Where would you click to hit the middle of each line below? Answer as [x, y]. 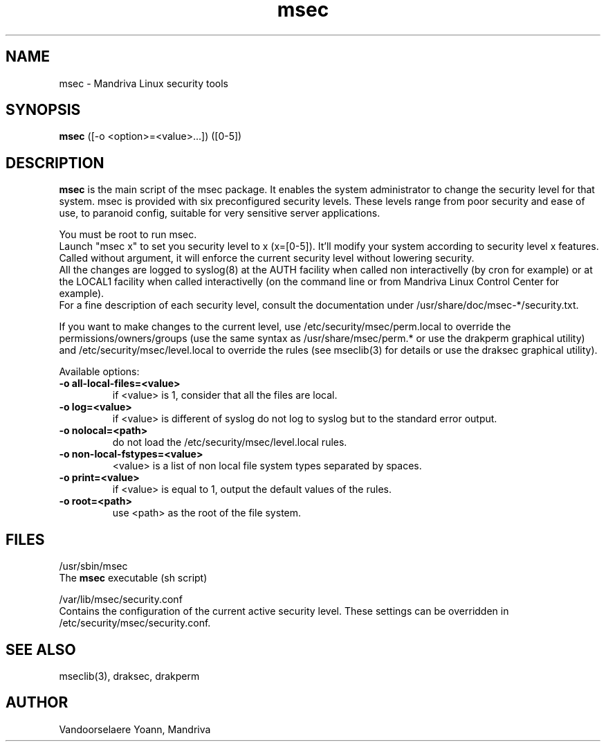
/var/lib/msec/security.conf [121, 600]
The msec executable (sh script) [133, 578]
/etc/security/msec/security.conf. [135, 623]
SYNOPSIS [43, 110]
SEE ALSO [41, 649]
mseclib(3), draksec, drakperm [129, 676]
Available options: [99, 372]
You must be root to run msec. [128, 235]
